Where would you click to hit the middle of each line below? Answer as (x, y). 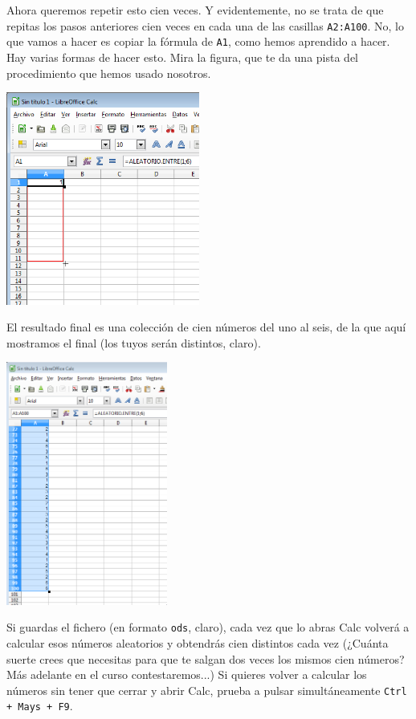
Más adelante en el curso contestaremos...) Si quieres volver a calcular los (187, 674)
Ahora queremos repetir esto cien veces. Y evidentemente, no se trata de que (195, 10)
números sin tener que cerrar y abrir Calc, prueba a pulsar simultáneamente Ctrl (207, 690)
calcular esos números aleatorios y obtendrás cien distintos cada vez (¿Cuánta (198, 643)
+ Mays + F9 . (40, 706)
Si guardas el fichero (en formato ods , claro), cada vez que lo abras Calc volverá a (208, 627)
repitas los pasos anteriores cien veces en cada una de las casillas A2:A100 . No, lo (205, 25)
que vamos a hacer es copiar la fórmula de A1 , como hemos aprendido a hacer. (198, 41)
